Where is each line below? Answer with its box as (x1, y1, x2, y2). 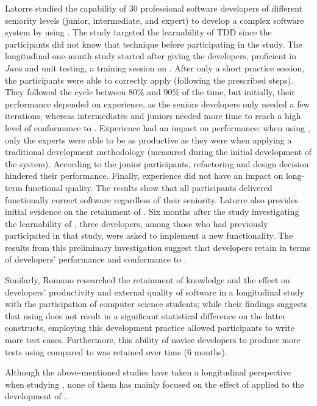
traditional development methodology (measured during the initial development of (5, 145, 312, 158)
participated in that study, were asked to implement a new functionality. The (5, 229, 293, 242)
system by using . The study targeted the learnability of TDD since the (5, 26, 272, 38)
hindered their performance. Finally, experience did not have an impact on (5, 169, 283, 182)
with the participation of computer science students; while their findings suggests (5, 297, 308, 310)
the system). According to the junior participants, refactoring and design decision (5, 157, 309, 170)
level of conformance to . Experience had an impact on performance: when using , (5, 121, 310, 134)
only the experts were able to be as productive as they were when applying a (5, 133, 292, 146)
